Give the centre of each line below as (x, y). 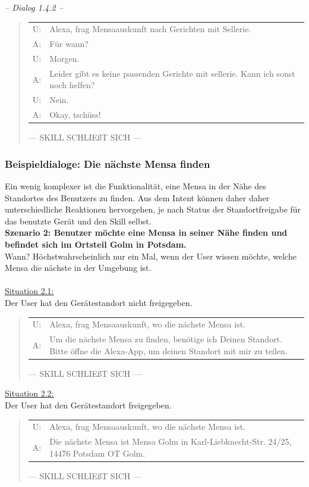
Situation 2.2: (29, 393)
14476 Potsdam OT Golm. (97, 453)
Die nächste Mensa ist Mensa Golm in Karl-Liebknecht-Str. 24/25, (171, 441)
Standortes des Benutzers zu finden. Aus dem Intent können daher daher (137, 197)
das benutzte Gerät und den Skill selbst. (78, 221)
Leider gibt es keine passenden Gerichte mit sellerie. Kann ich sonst (172, 73)
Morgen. (64, 59)
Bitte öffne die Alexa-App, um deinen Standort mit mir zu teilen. (168, 350)
